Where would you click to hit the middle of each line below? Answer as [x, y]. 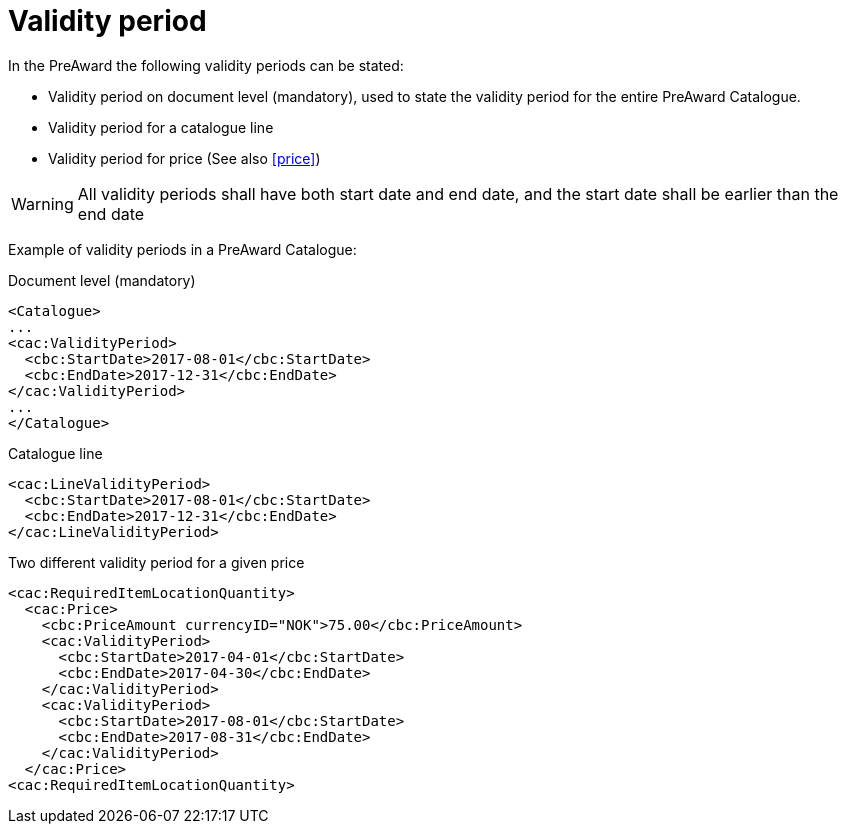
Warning [42, 203]
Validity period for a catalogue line [161, 127]
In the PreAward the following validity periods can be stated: [206, 65]
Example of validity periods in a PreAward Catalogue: [182, 249]
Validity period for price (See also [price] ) [184, 158]
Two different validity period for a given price [156, 562]
